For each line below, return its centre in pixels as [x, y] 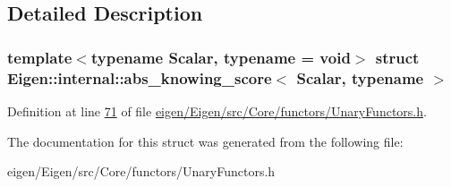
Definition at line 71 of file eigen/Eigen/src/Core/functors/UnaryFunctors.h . [217, 110]
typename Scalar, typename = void [221, 57]
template [40, 57]
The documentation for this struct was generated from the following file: [205, 141]
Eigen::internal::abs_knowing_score [140, 77]
